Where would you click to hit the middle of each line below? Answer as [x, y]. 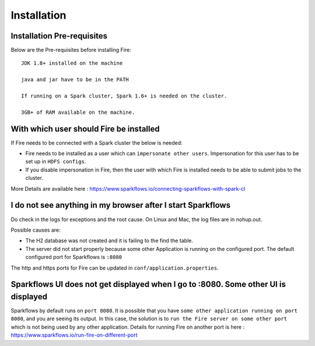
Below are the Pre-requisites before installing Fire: [71, 50]
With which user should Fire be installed [85, 129]
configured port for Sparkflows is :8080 [74, 257]
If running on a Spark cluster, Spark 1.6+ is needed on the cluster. [124, 96]
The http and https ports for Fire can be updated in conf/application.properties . [115, 268]
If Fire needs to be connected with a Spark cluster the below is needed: [97, 142]
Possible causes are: [36, 230]
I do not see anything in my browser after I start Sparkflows [120, 205]
